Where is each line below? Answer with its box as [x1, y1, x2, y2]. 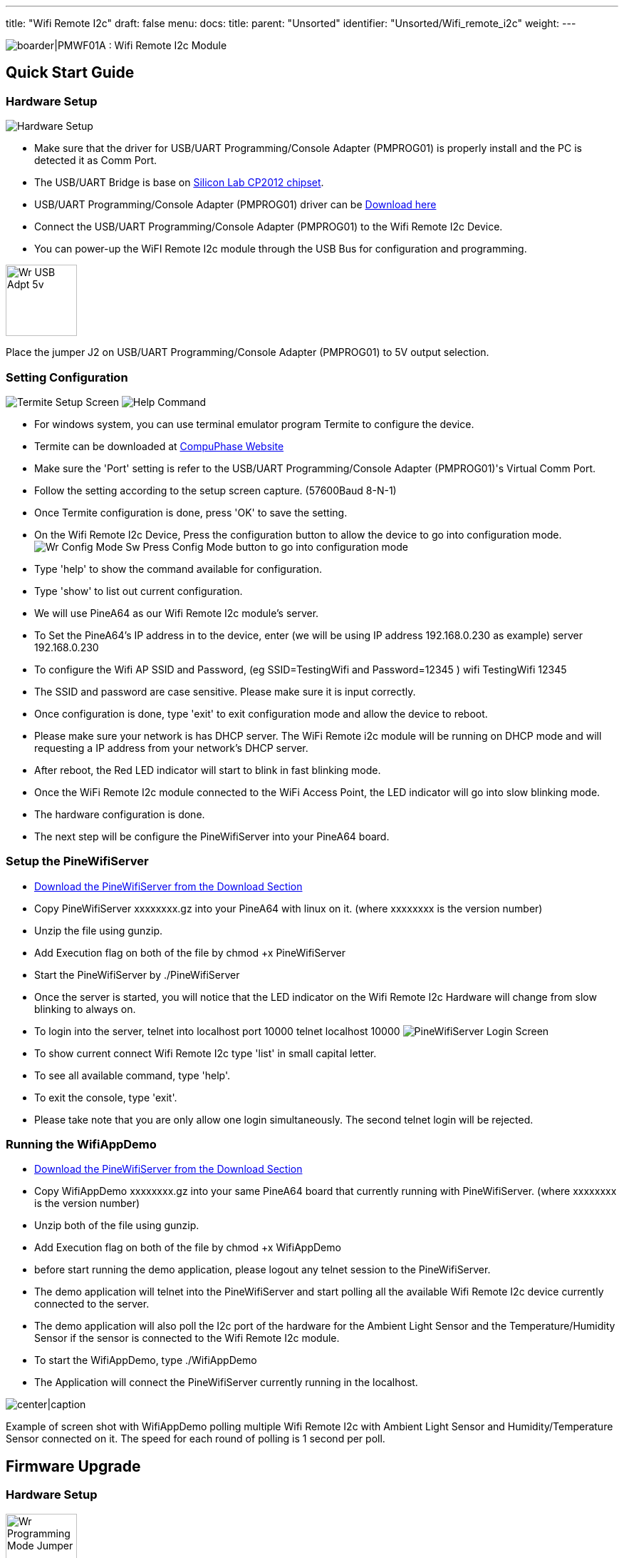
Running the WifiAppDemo [6, 1137, 157, 1152]
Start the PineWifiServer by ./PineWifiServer [34, 968, 240, 981]
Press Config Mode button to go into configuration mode [142, 540, 408, 553]
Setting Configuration [6, 370, 128, 385]
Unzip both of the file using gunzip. [34, 1219, 199, 1232]
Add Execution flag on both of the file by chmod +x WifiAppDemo [34, 1241, 341, 1254]
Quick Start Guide [6, 63, 135, 82]
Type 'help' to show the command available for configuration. [34, 562, 323, 575]
